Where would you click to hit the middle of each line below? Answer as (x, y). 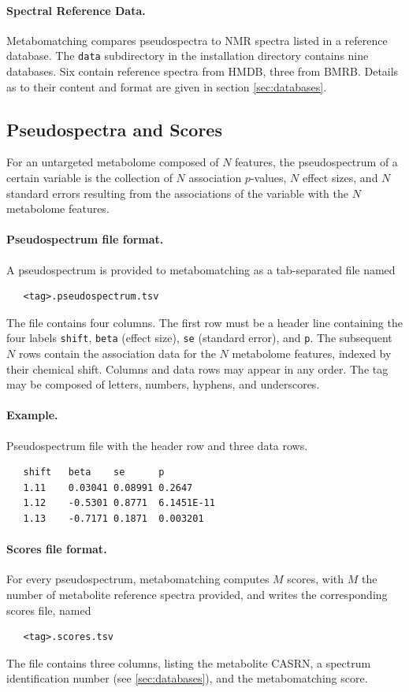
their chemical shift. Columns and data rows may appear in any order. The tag (197, 368)
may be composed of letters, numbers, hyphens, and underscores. (163, 384)
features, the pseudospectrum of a (316, 162)
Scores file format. (57, 549)
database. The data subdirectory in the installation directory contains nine (188, 56)
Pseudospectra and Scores (114, 129)
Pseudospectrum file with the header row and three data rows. (157, 445)
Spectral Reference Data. (76, 10)
